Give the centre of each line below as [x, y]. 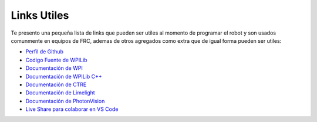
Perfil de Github [45, 52]
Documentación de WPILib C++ [64, 76]
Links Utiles [40, 15]
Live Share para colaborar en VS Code [72, 109]
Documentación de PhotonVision [65, 101]
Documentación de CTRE [56, 84]
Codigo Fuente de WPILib [56, 60]
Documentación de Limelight [60, 93]
